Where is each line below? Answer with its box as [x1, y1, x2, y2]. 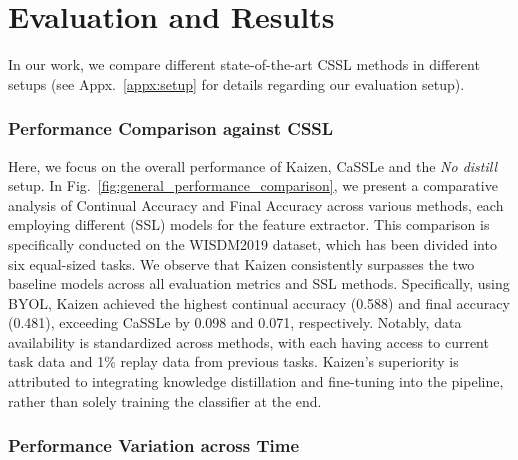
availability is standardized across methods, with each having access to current [8, 331, 489, 352]
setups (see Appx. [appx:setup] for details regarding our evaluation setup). [8, 73, 465, 94]
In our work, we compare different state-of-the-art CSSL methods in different [8, 54, 480, 75]
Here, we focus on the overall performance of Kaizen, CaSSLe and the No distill [8, 155, 498, 176]
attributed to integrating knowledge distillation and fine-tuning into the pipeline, [8, 371, 504, 392]
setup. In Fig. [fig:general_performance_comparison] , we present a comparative [8, 175, 498, 196]
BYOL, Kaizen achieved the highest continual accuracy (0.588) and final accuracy [8, 292, 510, 313]
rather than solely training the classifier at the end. [8, 390, 322, 411]
